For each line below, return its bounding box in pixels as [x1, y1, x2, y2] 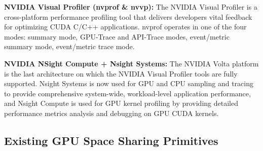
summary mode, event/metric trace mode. [4, 41, 135, 52]
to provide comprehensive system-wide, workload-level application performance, [4, 88, 251, 98]
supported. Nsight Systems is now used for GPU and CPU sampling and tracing [4, 78, 253, 89]
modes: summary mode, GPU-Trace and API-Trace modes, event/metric [4, 31, 230, 42]
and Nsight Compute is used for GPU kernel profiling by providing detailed [4, 98, 238, 108]
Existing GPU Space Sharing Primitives [4, 132, 218, 148]
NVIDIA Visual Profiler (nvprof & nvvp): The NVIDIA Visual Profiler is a [4, 2, 257, 12]
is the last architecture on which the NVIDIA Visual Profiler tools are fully [4, 68, 238, 79]
